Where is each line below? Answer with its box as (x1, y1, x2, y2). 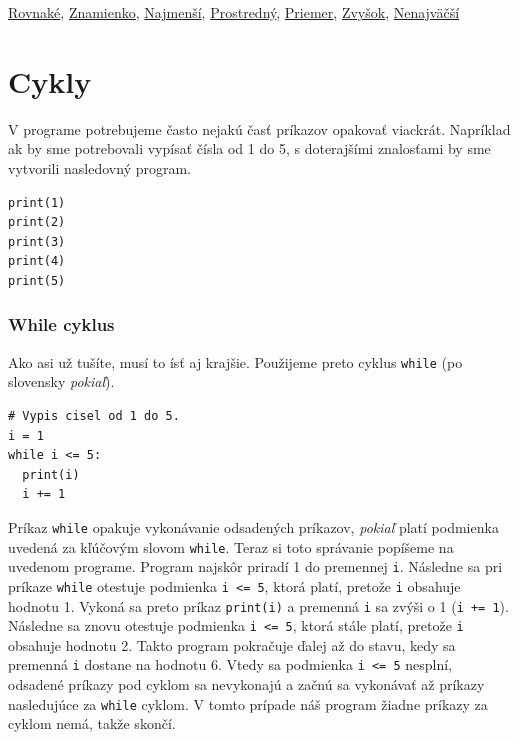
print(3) (8, 234, 66, 249)
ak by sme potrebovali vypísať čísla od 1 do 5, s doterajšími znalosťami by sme (8, 138, 491, 159)
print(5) (8, 273, 66, 288)
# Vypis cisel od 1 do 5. (8, 408, 180, 423)
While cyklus (8, 312, 115, 337)
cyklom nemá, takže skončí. (8, 713, 176, 734)
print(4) (8, 254, 66, 269)
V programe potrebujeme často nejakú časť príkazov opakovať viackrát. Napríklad (8, 118, 511, 139)
